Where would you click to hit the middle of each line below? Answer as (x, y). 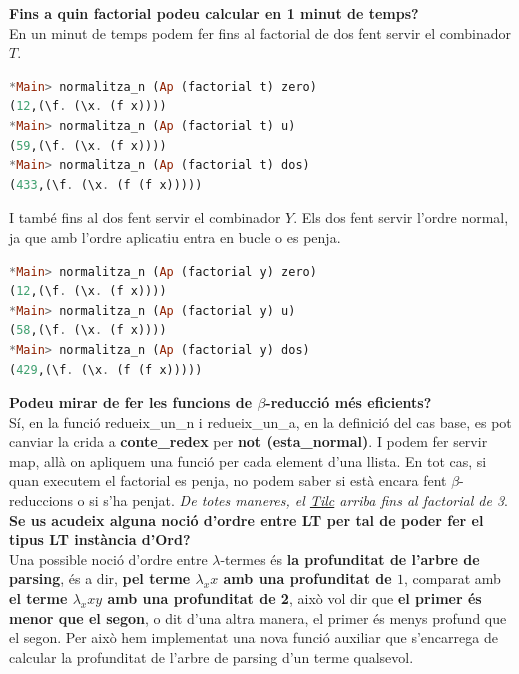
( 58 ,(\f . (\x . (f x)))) (88, 330)
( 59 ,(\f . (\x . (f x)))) (88, 145)
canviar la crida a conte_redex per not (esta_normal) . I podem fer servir (248, 441)
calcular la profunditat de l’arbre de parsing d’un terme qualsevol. (211, 656)
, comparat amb (452, 578)
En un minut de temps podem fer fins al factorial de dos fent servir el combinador (260, 32)
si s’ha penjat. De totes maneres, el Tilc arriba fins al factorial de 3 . (298, 500)
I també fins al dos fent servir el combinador (145, 217)
